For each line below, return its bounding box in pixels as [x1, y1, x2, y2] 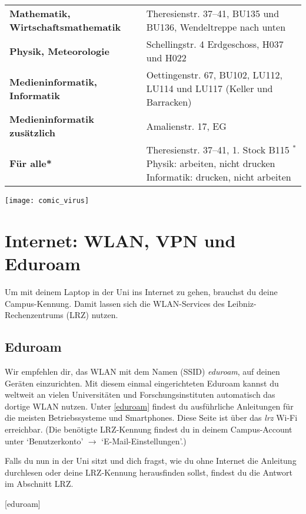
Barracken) [146, 95, 192, 109]
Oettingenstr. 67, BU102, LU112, [146, 68, 282, 81]
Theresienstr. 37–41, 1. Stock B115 [146, 143, 290, 156]
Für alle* [9, 156, 52, 170]
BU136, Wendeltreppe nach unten [146, 20, 286, 34]
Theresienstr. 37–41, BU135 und [146, 6, 280, 20]
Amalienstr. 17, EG [146, 119, 227, 133]
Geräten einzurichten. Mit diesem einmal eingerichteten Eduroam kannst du [5, 377, 279, 389]
